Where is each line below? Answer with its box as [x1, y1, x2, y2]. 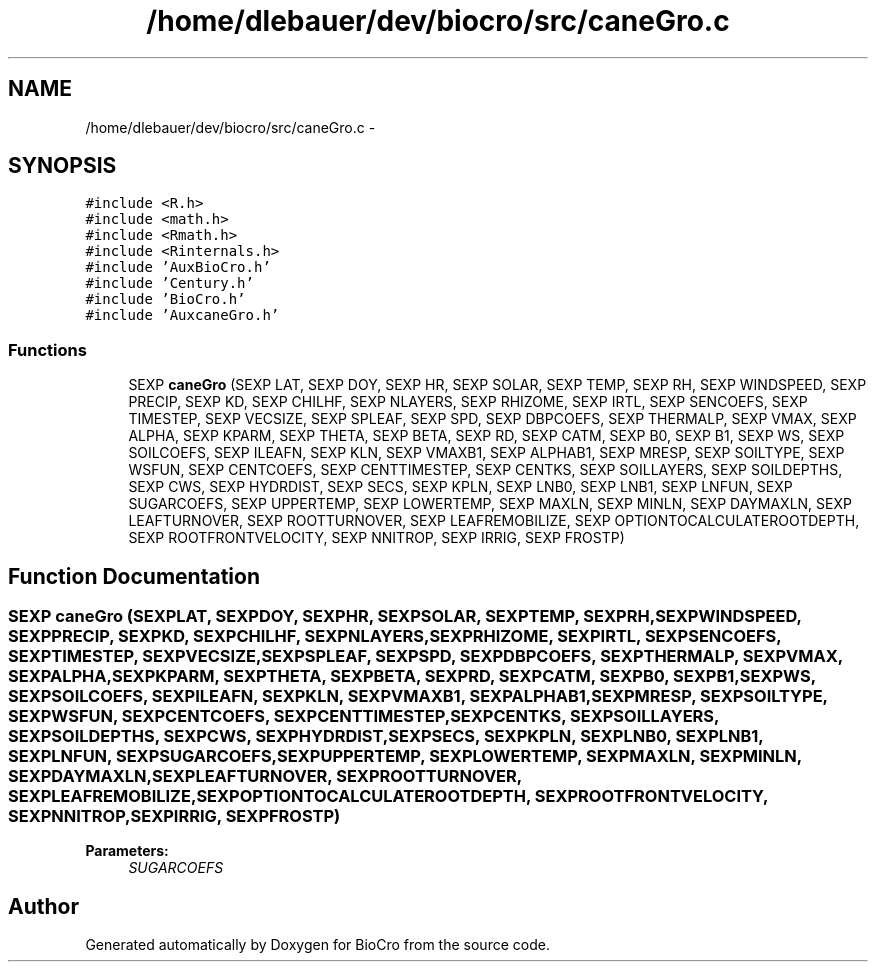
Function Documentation [8, 563, 260, 589]
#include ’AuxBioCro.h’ [85, 259, 271, 276]
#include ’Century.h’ [85, 275, 254, 292]
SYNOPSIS [8, 153, 117, 179]
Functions [8, 339, 87, 360]
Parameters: [85, 842, 169, 860]
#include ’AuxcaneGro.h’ [85, 307, 280, 324]
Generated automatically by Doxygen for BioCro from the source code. [85, 936, 550, 954]
